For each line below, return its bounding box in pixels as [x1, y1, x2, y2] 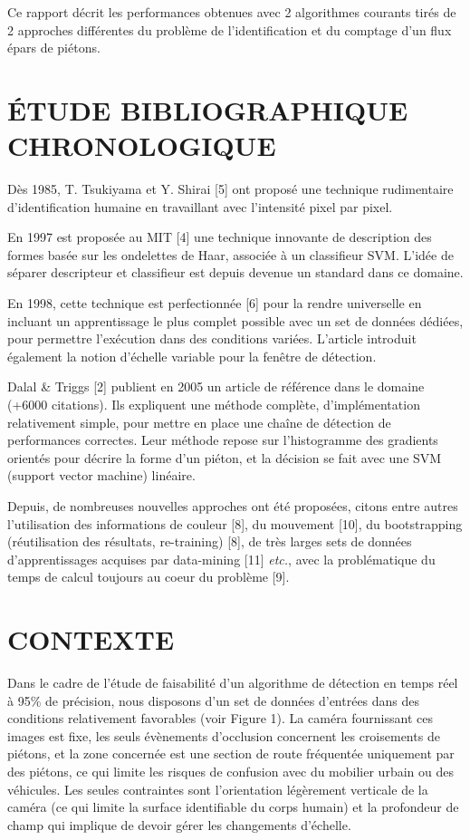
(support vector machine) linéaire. [7, 466, 196, 485]
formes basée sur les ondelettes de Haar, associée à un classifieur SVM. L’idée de [7, 245, 454, 264]
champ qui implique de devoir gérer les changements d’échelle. [7, 815, 351, 834]
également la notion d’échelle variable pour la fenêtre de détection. [7, 346, 377, 365]
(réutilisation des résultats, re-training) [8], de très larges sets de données [7, 532, 412, 551]
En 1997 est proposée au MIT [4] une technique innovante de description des [7, 227, 432, 246]
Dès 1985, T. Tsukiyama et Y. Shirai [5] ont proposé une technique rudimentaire [7, 179, 454, 198]
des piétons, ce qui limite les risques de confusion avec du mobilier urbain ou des [7, 762, 454, 781]
